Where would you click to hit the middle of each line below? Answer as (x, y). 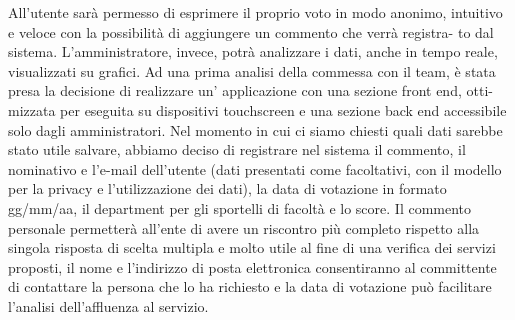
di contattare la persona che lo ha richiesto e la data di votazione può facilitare (250, 286)
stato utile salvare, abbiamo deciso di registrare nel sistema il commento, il (237, 149)
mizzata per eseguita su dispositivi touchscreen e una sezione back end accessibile (257, 109)
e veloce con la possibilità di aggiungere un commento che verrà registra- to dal (251, 31)
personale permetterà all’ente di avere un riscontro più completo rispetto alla (244, 227)
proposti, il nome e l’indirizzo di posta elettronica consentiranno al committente (252, 266)
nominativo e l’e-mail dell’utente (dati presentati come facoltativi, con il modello (255, 168)
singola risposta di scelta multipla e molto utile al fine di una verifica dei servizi (252, 247)
